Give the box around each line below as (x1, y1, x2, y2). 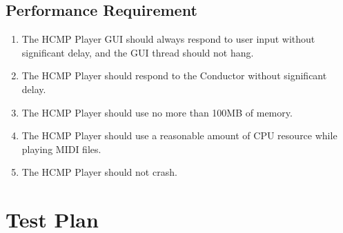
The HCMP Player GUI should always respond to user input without (21, 32, 315, 46)
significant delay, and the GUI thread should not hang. (21, 45, 254, 59)
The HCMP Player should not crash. (21, 165, 177, 179)
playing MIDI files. (21, 141, 101, 156)
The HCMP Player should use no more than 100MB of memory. (21, 105, 293, 119)
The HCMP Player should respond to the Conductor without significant (21, 68, 327, 83)
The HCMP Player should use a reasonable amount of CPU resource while (21, 128, 337, 143)
